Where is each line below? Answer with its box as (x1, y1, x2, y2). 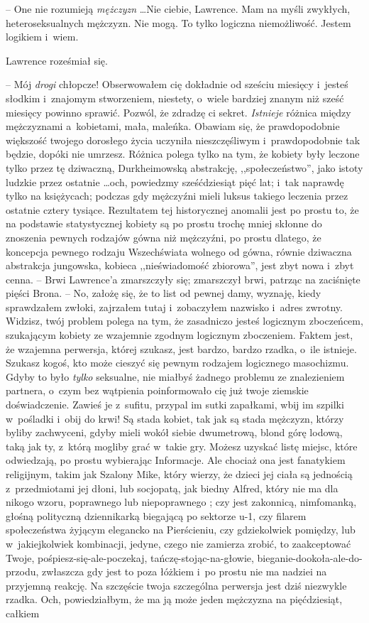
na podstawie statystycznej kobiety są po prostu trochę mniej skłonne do (6, 216, 322, 231)
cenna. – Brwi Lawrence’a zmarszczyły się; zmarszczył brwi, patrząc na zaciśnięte (6, 271, 360, 286)
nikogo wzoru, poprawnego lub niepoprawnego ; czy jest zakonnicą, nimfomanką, (6, 494, 357, 509)
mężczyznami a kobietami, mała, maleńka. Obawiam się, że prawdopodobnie (6, 119, 340, 134)
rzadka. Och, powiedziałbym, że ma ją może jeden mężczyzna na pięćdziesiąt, (6, 592, 343, 607)
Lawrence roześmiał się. (6, 53, 108, 67)
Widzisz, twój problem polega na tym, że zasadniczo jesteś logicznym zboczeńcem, (6, 313, 363, 328)
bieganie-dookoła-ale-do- (257, 550, 363, 565)
